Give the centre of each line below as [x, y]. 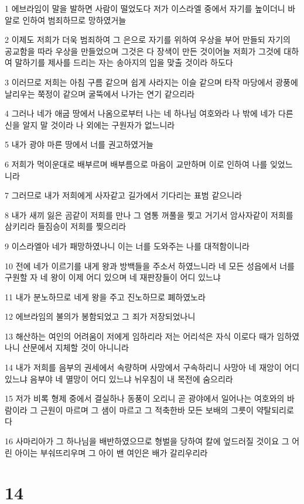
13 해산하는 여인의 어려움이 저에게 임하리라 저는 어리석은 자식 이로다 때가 [139, 336]
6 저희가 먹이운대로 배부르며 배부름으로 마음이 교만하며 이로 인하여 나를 [136, 164]
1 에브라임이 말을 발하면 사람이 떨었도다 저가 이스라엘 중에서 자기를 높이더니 [145, 8]
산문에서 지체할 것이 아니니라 [76, 347]
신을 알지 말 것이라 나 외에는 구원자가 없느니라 [90, 124]
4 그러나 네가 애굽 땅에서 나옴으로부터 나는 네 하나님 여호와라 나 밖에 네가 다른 [149, 113]
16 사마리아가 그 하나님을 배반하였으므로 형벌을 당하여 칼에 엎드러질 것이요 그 [147, 441]
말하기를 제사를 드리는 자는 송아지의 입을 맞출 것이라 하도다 [124, 62]
